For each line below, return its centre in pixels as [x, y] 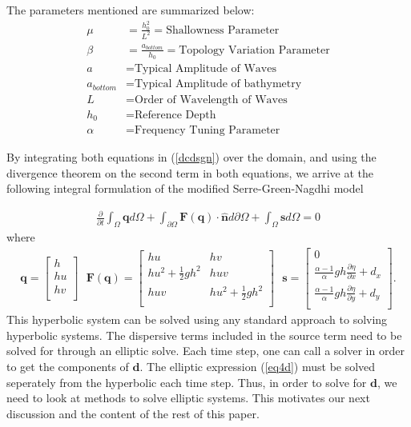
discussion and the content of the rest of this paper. [133, 413]
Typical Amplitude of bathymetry [218, 84]
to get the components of [68, 366]
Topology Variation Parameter [254, 50]
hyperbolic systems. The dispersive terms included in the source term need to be [204, 335]
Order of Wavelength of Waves [211, 100]
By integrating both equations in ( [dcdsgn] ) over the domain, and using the [191, 157]
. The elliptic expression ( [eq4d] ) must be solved [258, 366]
